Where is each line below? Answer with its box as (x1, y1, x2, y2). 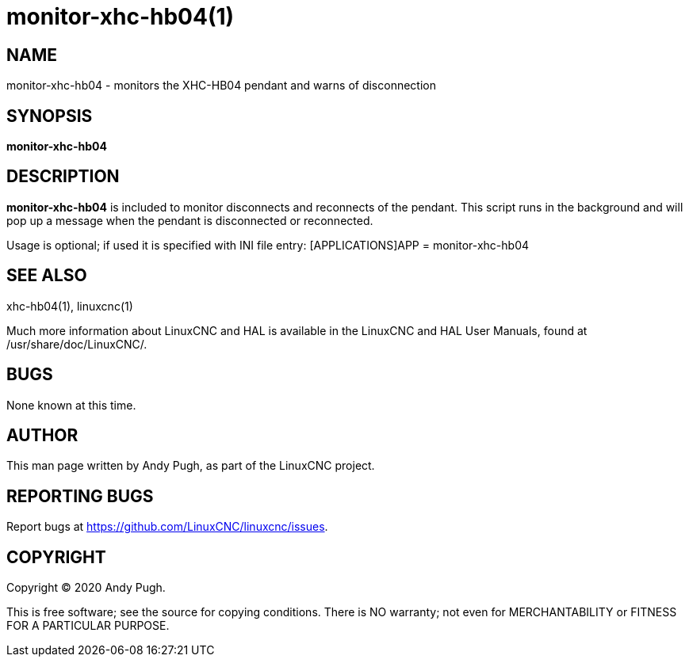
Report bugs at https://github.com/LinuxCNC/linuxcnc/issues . (6, 520, 328, 534)
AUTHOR (6, 425, 78, 445)
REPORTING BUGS (6, 486, 154, 506)
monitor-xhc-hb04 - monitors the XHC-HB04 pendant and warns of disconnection (6, 78, 436, 93)
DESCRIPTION (6, 166, 120, 187)
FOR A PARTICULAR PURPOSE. (6, 619, 170, 633)
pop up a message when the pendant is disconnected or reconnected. (6, 213, 373, 227)
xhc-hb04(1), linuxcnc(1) (6, 299, 133, 313)
